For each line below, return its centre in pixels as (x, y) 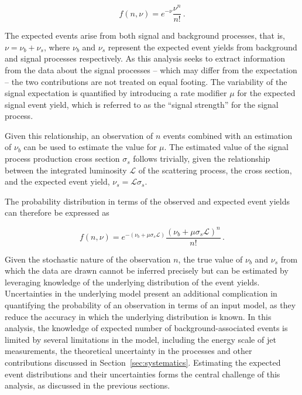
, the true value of (210, 259)
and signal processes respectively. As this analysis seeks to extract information (145, 58)
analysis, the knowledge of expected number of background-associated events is (146, 328)
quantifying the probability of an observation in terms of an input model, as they (150, 304)
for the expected (266, 93)
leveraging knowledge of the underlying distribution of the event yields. (132, 282)
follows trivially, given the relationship (202, 159)
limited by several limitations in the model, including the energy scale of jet (140, 339)
